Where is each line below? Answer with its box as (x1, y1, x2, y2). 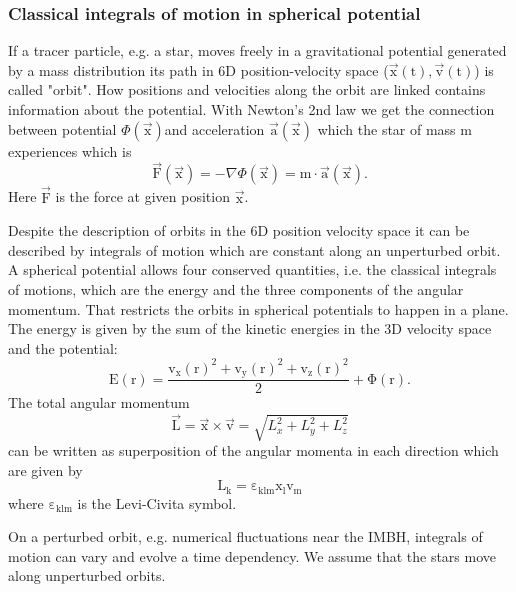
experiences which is (8, 140, 132, 161)
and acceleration (164, 118, 265, 139)
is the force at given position (55, 186, 230, 207)
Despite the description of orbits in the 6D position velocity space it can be (8, 220, 470, 241)
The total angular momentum (8, 392, 190, 413)
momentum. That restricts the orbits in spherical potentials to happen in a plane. (8, 298, 509, 319)
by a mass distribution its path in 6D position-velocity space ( (8, 59, 389, 80)
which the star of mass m (317, 118, 472, 139)
